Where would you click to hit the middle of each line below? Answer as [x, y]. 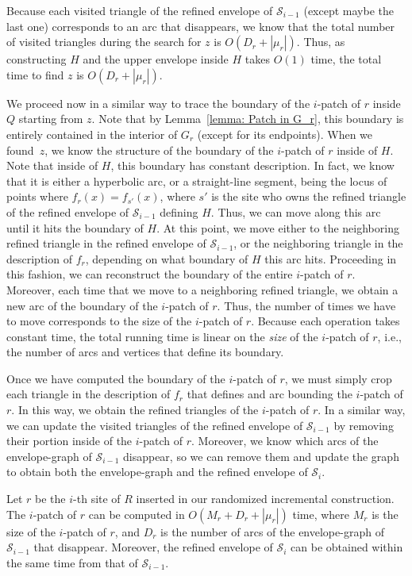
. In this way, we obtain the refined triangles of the [135, 410]
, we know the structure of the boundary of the [159, 150]
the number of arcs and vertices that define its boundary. [145, 352]
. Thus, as [321, 42]
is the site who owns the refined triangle [309, 196]
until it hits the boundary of [75, 227]
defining [179, 211]
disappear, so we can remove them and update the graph [261, 456]
